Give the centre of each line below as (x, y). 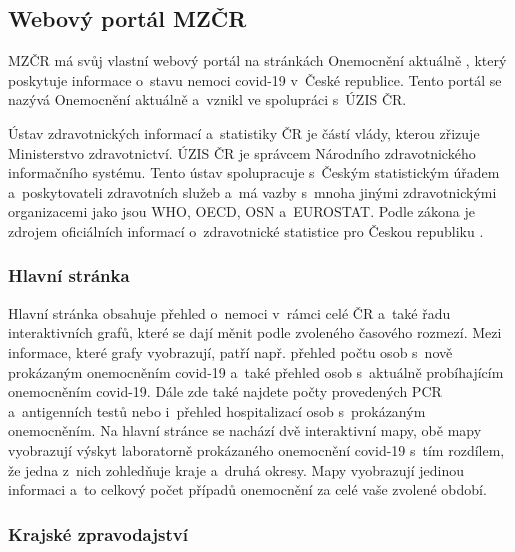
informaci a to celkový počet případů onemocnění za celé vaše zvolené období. (247, 489)
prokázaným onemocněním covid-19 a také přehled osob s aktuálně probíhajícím (256, 371)
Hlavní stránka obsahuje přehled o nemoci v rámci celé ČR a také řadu (229, 312)
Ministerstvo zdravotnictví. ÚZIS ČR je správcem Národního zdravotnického (242, 152)
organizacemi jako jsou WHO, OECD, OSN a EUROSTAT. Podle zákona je (241, 211)
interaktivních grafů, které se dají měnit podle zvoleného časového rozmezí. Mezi (255, 332)
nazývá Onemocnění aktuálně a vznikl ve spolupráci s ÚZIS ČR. (207, 99)
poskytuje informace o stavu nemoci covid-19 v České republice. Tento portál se (255, 79)
